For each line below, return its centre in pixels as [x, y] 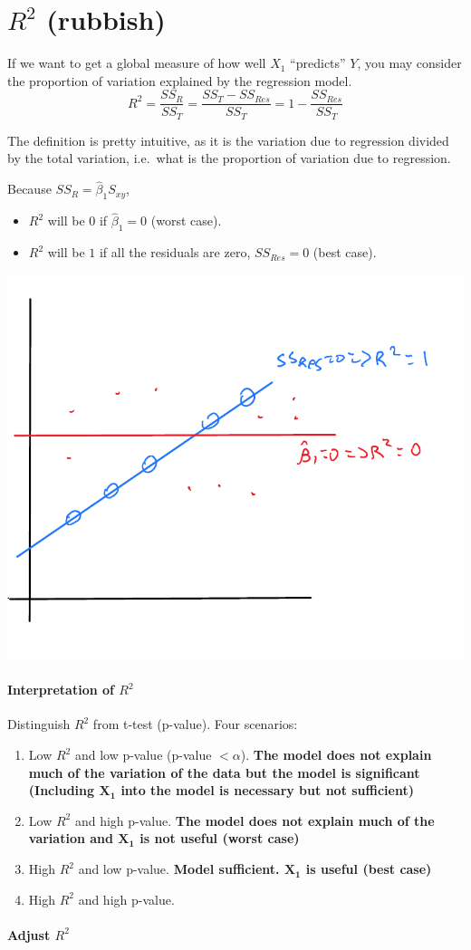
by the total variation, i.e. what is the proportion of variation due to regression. [229, 158]
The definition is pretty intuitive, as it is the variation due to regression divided [228, 140]
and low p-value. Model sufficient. [179, 869]
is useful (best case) [369, 869]
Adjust [29, 934]
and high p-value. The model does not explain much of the [255, 820]
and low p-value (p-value [143, 755]
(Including [62, 790]
